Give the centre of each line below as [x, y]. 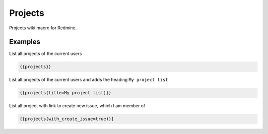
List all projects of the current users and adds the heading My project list [89, 80]
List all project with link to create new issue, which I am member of [77, 106]
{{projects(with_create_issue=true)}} [67, 119]
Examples [25, 42]
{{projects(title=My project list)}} [66, 93]
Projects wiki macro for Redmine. [43, 28]
